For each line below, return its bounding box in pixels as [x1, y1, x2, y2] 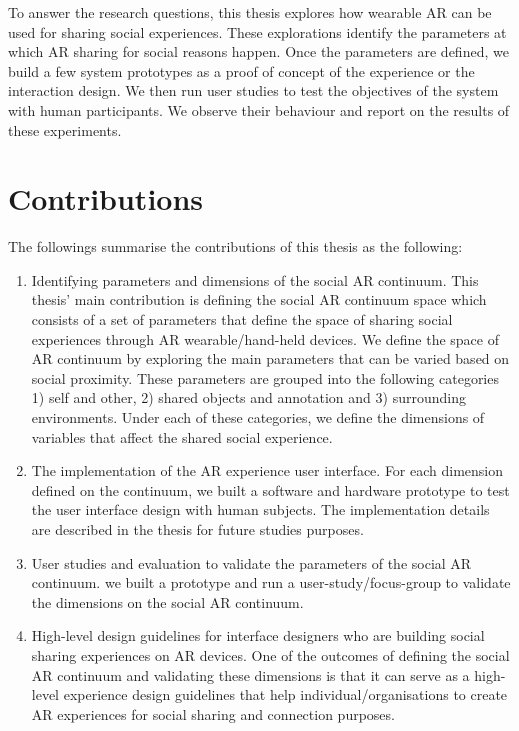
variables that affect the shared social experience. [31, 426, 333, 447]
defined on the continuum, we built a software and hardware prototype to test [31, 479, 510, 500]
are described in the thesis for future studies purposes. [31, 519, 364, 539]
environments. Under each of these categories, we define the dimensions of [31, 407, 485, 428]
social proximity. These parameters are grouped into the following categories [31, 367, 499, 388]
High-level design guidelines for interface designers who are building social [31, 625, 485, 646]
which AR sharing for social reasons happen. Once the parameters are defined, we [8, 41, 509, 62]
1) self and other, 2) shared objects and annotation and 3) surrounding [31, 387, 466, 408]
